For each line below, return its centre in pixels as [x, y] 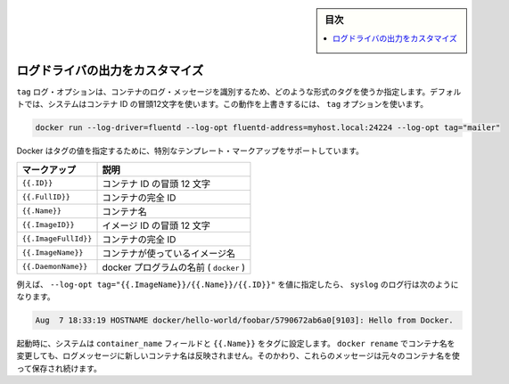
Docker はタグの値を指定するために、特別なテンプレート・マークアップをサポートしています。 [190, 151]
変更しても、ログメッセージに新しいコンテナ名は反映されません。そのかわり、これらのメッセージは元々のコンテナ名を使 [238, 355]
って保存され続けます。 [59, 368]
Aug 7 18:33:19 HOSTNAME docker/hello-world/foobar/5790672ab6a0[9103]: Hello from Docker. [244, 320]
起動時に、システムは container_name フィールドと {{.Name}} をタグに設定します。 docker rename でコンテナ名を [236, 343]
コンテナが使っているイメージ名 [169, 253]
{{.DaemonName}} [55, 266]
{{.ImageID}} [48, 225]
